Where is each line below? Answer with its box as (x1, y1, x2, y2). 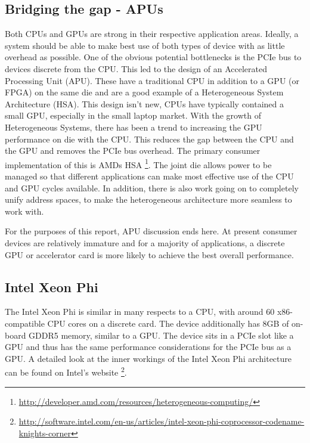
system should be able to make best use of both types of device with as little (5, 39, 285, 51)
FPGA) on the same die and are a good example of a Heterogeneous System (5, 86, 284, 98)
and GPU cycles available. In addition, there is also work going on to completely (5, 181, 299, 194)
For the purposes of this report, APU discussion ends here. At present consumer (5, 225, 297, 237)
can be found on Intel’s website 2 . (5, 364, 127, 378)
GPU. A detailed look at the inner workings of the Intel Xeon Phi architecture (5, 352, 292, 364)
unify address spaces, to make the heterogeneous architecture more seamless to (5, 193, 292, 206)
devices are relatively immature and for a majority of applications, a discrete (5, 236, 285, 249)
